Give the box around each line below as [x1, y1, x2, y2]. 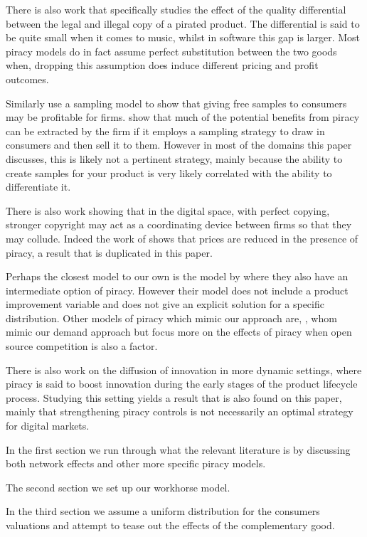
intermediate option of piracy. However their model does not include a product [6, 282, 349, 297]
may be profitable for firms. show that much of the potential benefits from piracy [6, 110, 360, 124]
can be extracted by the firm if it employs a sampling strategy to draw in [6, 123, 325, 138]
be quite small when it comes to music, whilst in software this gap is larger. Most [6, 30, 361, 45]
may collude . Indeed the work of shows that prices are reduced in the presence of [6, 230, 358, 245]
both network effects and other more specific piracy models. [6, 456, 266, 471]
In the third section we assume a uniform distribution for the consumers [6, 504, 320, 519]
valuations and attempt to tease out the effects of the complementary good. [6, 518, 335, 532]
